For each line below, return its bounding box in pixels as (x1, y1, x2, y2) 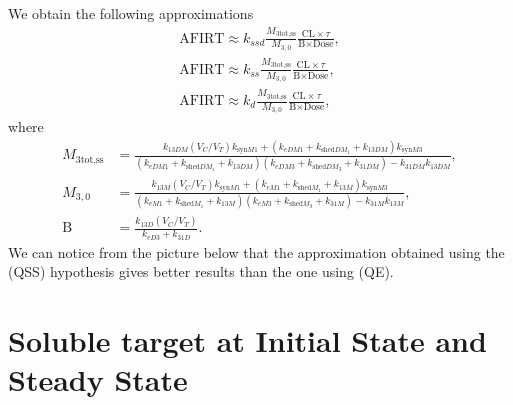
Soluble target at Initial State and (8, 320, 487, 361)
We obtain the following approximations (8, 3, 254, 23)
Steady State (8, 359, 188, 400)
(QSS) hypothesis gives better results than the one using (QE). (8, 261, 394, 282)
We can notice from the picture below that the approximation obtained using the (8, 241, 505, 262)
